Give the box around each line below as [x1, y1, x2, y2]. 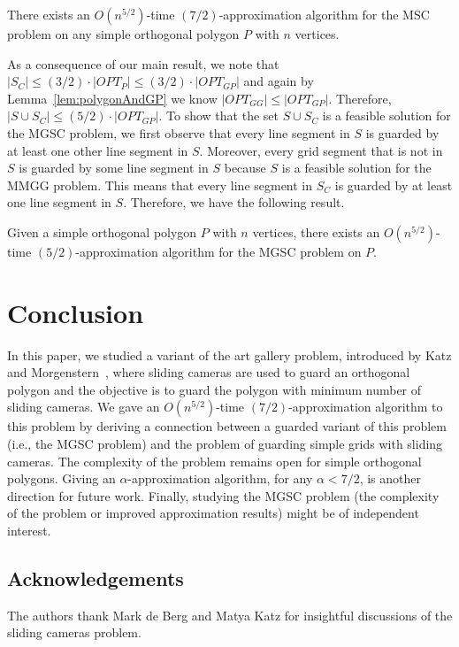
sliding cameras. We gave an [7, 397, 160, 416]
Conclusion [7, 294, 144, 330]
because [224, 158, 266, 177]
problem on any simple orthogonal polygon [7, 25, 240, 42]
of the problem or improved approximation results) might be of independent [7, 504, 419, 522]
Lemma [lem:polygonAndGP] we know [7, 89, 218, 107]
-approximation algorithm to [288, 397, 443, 416]
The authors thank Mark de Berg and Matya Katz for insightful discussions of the [7, 605, 453, 624]
